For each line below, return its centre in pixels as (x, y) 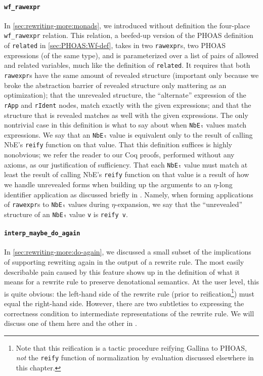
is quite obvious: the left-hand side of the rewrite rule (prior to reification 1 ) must (129, 293)
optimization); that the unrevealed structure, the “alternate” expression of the (125, 95)
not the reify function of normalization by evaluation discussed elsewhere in (135, 358)
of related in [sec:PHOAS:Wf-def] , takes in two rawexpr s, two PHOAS (115, 45)
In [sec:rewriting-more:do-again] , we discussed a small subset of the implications (128, 252)
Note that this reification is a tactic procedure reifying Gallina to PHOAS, (131, 347)
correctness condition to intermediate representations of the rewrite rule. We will (129, 313)
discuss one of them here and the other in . (71, 323)
